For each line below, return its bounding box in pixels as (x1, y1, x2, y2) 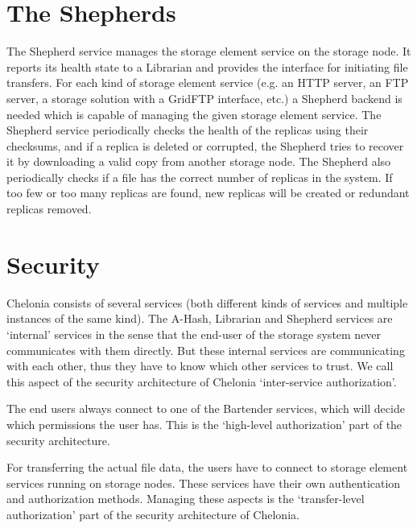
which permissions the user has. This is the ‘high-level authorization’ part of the (6, 415, 403, 432)
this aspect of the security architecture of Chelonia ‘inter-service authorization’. (6, 373, 397, 390)
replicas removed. (6, 200, 92, 217)
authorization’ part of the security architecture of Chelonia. (6, 505, 299, 522)
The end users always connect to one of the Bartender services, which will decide (6, 400, 405, 417)
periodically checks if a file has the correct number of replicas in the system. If (6, 168, 393, 185)
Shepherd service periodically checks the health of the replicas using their (6, 122, 369, 138)
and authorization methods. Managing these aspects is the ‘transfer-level (6, 490, 365, 507)
